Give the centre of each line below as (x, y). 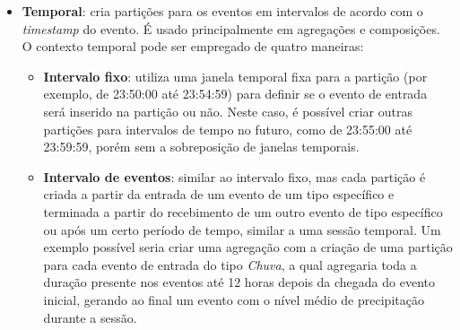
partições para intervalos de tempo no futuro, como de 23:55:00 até (228, 129)
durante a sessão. (90, 317)
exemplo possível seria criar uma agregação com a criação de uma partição (248, 247)
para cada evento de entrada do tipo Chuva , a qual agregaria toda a (230, 264)
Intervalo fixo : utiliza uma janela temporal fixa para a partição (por (235, 76)
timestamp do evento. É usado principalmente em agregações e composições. (231, 28)
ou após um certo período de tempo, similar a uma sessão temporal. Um (242, 229)
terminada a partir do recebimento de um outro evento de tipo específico (243, 211)
